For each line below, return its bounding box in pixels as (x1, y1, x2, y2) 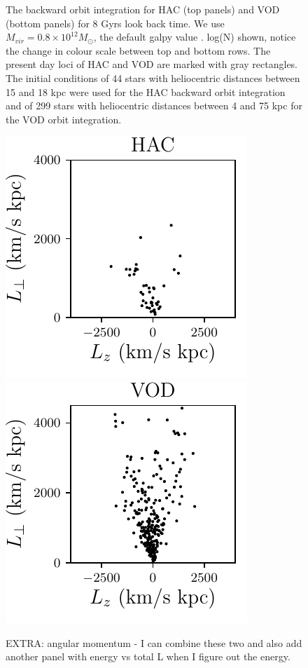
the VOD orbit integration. (6, 111, 122, 126)
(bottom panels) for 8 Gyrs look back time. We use (6, 15, 225, 30)
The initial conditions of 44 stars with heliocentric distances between (6, 70, 300, 85)
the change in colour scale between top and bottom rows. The (6, 43, 271, 57)
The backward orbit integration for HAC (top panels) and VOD (6, 2, 280, 16)
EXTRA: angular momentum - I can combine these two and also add (6, 635, 302, 650)
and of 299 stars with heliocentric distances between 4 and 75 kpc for (6, 98, 302, 113)
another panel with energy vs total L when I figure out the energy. (6, 649, 290, 664)
